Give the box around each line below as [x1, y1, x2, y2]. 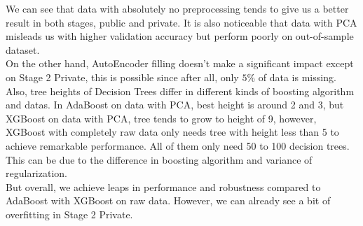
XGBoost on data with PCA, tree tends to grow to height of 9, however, [6, 111, 317, 125]
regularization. [6, 166, 67, 181]
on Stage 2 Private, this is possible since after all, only [6, 69, 239, 84]
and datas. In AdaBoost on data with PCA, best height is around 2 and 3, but [6, 97, 344, 112]
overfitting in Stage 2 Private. [6, 206, 133, 221]
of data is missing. [258, 69, 336, 84]
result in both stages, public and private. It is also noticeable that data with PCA [6, 15, 357, 29]
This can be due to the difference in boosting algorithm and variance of [6, 152, 313, 167]
